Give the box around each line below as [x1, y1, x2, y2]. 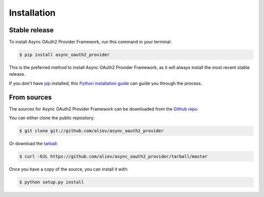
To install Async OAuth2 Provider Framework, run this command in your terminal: [9, 39, 172, 45]
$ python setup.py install [19, 179, 84, 185]
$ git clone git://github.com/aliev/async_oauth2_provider [19, 128, 164, 134]
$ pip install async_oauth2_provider [19, 52, 110, 58]
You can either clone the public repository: [9, 115, 95, 121]
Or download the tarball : [9, 141, 58, 147]
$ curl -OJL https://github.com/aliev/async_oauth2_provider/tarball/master [19, 154, 208, 159]
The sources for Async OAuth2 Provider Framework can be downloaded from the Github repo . [9, 106, 199, 112]
